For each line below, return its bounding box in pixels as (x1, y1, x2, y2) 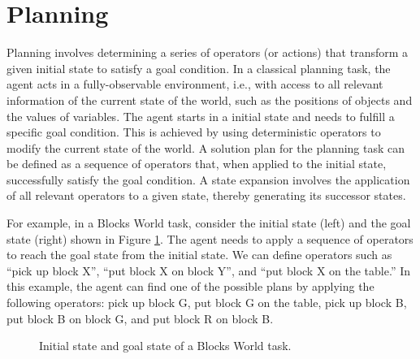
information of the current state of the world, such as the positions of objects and (6, 91, 413, 108)
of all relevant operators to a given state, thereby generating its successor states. (6, 187, 406, 204)
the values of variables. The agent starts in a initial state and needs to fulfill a (6, 107, 395, 124)
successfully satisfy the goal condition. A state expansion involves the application (6, 171, 410, 188)
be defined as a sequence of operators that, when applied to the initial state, (6, 155, 387, 172)
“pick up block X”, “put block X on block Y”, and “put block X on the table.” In (6, 262, 411, 279)
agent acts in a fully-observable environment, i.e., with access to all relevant (6, 76, 383, 93)
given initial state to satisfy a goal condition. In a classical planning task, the (6, 59, 391, 76)
